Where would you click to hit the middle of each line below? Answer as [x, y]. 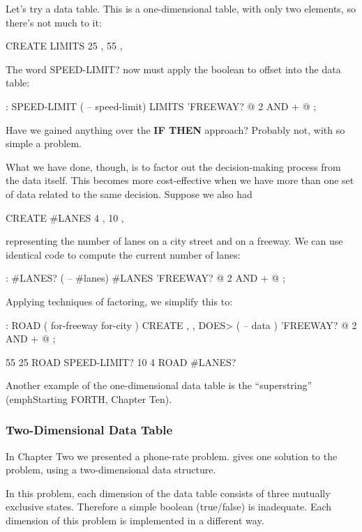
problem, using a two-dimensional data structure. [111, 470]
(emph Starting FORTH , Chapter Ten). [89, 398]
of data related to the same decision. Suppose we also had [129, 193]
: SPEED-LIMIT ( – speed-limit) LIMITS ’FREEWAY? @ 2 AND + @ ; [161, 106]
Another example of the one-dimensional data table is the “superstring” [159, 385]
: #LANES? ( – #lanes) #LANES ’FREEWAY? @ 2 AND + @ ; [145, 278]
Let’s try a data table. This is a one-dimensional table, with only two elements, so [181, 8]
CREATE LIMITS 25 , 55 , [64, 46]
